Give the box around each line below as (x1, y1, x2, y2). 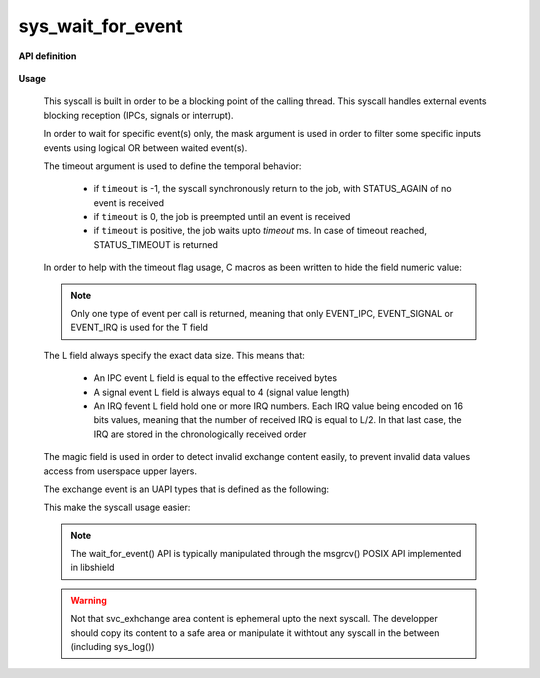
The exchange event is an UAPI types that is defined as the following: (43, 483, 330, 495)
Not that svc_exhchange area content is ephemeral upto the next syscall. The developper (70, 613, 439, 625)
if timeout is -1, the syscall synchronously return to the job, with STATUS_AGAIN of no (93, 183, 452, 195)
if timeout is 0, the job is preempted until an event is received (93, 211, 351, 223)
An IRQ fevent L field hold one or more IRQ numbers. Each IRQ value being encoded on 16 (93, 400, 464, 412)
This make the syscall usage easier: (43, 501, 191, 514)
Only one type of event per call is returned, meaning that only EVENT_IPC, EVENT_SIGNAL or (70, 308, 454, 320)
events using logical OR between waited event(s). (43, 141, 248, 154)
